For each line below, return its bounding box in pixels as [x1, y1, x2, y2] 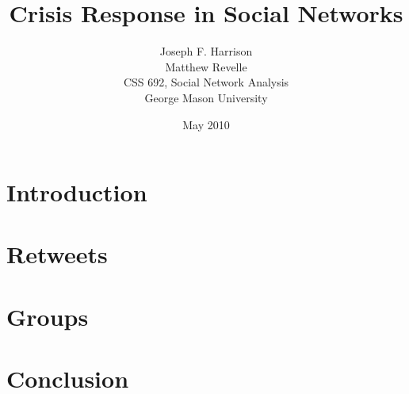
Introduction [6, 176, 147, 208]
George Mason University [144, 89, 268, 105]
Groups [6, 300, 89, 332]
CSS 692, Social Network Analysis [123, 74, 289, 90]
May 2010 [182, 116, 230, 132]
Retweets [6, 238, 108, 270]
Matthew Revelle [165, 58, 247, 75]
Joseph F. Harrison [159, 43, 253, 59]
